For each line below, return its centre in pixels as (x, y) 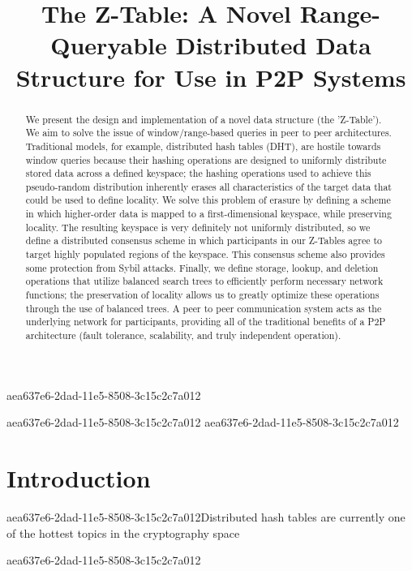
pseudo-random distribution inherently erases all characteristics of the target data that (208, 186)
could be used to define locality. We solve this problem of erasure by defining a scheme (208, 200)
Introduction (79, 478)
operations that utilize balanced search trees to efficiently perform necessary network (204, 281)
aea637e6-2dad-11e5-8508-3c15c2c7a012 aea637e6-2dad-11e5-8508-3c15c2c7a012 (203, 422)
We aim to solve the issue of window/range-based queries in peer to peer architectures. (208, 133)
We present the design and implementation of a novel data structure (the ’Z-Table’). (204, 119)
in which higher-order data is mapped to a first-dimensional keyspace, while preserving (208, 214)
